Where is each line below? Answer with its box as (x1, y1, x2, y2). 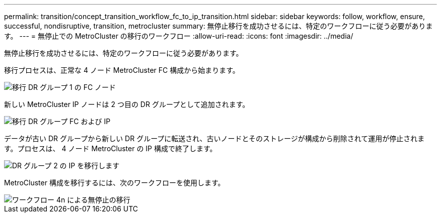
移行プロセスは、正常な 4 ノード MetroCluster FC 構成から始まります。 (4, 66, 240, 74)
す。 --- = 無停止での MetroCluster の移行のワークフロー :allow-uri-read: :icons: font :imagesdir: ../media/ (4, 32, 353, 40)
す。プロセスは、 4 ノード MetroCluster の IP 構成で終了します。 (4, 144, 217, 153)
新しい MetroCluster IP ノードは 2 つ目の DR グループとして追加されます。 (4, 100, 250, 108)
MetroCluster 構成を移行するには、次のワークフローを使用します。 (4, 178, 225, 187)
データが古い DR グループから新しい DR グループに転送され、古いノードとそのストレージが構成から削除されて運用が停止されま (4, 134, 425, 143)
